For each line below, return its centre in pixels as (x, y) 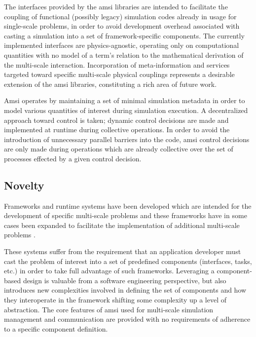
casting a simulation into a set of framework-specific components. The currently (124, 35)
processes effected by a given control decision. (73, 158)
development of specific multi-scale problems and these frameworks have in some (126, 215)
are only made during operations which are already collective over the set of (119, 149)
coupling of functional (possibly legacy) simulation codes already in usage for (120, 16)
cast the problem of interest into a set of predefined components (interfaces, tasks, (128, 261)
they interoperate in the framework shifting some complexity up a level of (115, 300)
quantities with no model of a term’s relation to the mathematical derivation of (124, 55)
